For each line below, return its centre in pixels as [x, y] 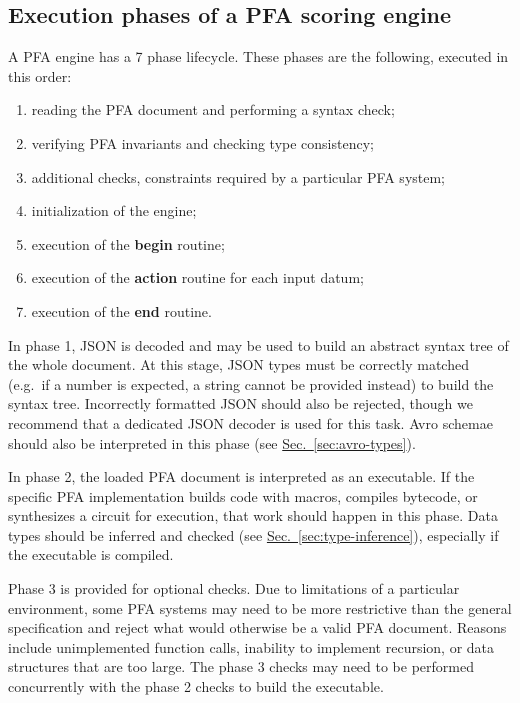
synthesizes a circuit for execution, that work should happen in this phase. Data [253, 515]
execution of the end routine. [121, 310]
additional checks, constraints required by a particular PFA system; [238, 176]
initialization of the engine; [114, 210]
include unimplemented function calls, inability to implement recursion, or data [251, 646]
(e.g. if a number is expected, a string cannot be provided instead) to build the [251, 383]
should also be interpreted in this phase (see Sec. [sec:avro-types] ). [212, 442]
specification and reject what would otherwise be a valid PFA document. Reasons [257, 627]
